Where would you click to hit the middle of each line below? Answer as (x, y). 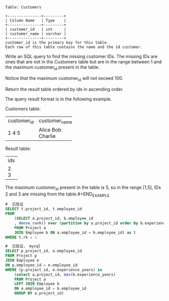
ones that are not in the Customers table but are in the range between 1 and (83, 62)
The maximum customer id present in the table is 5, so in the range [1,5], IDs (83, 188)
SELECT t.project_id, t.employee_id (44, 209)
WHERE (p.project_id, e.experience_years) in (54, 270)
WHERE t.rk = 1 (21, 237)
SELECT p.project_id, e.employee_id (44, 251)
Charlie (47, 136)
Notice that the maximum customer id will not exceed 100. (64, 79)
